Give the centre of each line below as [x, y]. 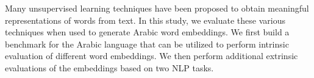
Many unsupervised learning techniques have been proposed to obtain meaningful [157, 8]
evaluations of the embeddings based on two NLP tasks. [109, 67]
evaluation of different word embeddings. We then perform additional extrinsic [152, 56]
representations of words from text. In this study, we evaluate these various [145, 20]
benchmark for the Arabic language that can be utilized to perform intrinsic [147, 44]
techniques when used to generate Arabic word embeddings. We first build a [147, 32]
